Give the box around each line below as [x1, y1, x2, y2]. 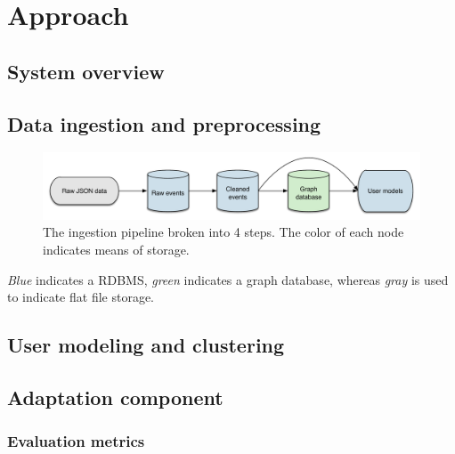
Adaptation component [7, 383, 223, 410]
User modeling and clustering [7, 331, 285, 359]
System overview [7, 57, 165, 85]
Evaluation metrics [7, 430, 145, 452]
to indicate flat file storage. [7, 288, 155, 306]
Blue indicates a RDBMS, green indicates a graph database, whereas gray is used [7, 270, 449, 288]
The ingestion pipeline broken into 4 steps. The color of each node [43, 223, 404, 241]
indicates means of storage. [43, 239, 190, 258]
